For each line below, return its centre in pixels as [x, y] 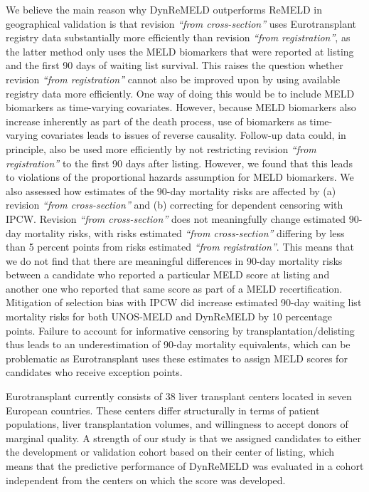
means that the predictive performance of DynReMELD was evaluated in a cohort [185, 466]
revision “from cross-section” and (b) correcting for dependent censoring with [175, 205]
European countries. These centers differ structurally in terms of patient [163, 410]
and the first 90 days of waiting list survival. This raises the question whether [175, 65]
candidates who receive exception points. [94, 372]
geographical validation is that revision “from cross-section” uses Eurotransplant [181, 23]
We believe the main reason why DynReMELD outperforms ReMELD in [164, 9]
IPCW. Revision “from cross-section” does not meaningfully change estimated [176, 218]
